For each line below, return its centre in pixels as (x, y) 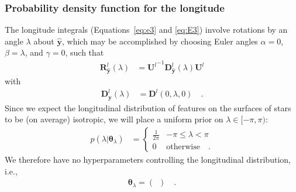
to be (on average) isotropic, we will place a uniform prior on (114, 119)
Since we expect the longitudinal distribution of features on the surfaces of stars (148, 107)
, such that (85, 52)
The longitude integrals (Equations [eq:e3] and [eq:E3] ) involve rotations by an (146, 30)
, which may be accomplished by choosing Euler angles (160, 41)
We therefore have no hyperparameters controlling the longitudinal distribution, (148, 159)
